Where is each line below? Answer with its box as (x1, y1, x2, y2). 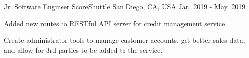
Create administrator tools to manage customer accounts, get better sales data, (4, 35, 245, 45)
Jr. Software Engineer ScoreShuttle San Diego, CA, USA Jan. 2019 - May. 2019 (4, 1, 246, 11)
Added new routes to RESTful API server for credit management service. (4, 18, 227, 28)
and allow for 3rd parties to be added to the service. (4, 44, 163, 55)
